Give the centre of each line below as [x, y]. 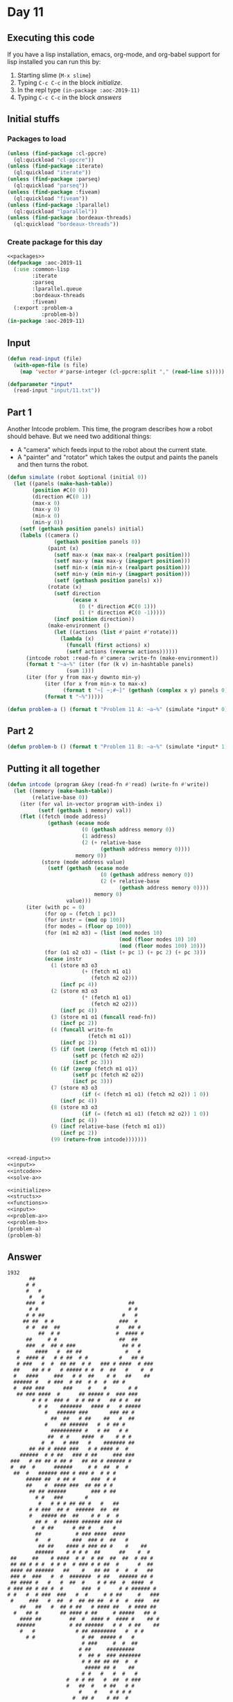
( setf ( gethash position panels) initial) [82, 529]
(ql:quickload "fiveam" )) [51, 199]
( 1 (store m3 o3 [74, 965]
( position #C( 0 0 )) [60, 490]
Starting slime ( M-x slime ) [54, 75]
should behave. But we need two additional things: [79, 436]
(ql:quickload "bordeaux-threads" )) [66, 224]
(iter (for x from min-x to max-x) [96, 684]
